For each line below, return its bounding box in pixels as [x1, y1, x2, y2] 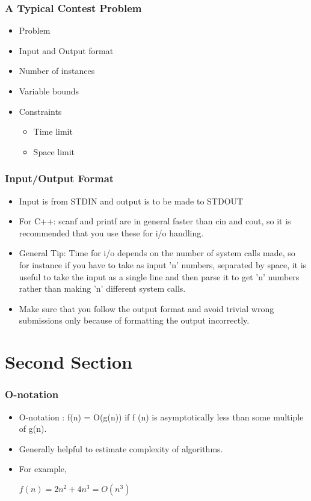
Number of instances [19, 64, 95, 77]
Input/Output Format [5, 171, 114, 186]
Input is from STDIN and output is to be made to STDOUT [19, 194, 244, 207]
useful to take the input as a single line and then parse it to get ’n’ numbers [19, 270, 300, 283]
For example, [19, 463, 67, 475]
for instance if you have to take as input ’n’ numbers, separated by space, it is [19, 258, 307, 271]
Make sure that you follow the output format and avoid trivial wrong [19, 302, 274, 315]
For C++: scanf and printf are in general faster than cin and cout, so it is [19, 215, 291, 227]
